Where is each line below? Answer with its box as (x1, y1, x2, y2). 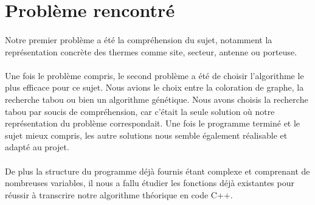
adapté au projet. (5, 141, 69, 153)
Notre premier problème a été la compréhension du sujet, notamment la (5, 33, 272, 46)
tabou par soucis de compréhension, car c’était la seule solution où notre (5, 105, 275, 117)
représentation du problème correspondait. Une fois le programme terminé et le (5, 117, 300, 130)
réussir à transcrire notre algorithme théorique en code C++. (5, 188, 233, 201)
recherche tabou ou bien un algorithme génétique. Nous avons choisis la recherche (5, 92, 308, 105)
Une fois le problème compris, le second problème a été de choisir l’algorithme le (5, 69, 304, 82)
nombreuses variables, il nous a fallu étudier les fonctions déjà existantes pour (5, 176, 294, 189)
